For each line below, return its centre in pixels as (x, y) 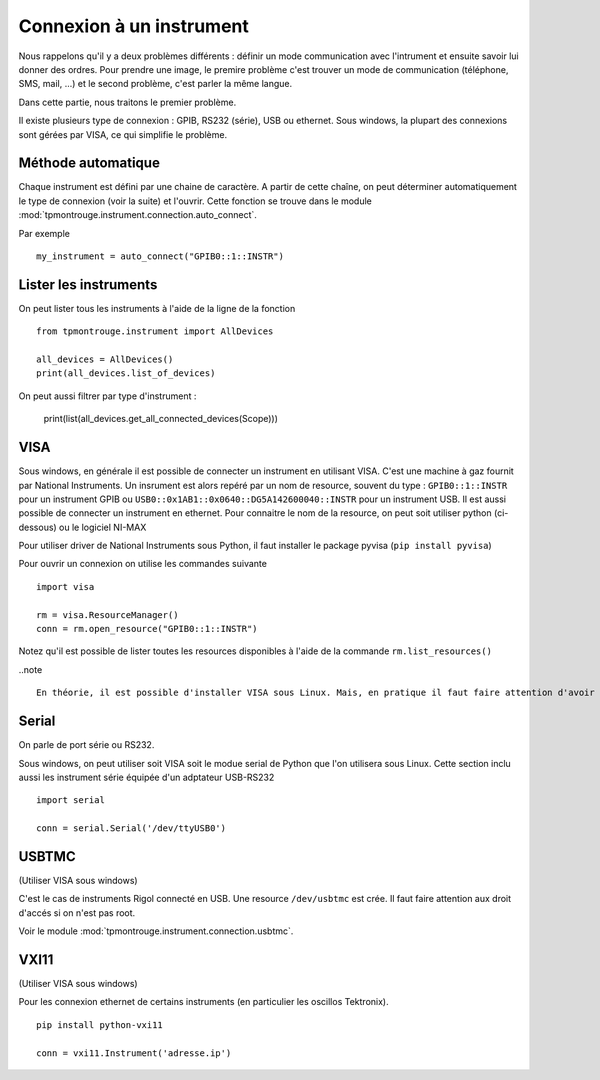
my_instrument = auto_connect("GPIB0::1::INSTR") (160, 256)
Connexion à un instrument (134, 26)
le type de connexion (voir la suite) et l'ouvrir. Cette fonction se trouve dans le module (195, 201)
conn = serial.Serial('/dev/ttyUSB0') (131, 828)
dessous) (37, 527)
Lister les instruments (88, 284)
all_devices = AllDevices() (105, 359)
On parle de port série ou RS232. (86, 745)
